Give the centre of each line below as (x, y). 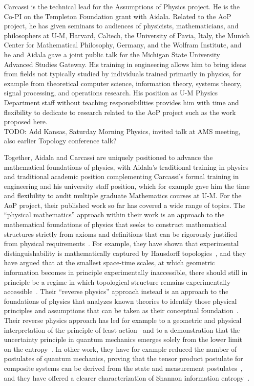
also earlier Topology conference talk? (60, 141)
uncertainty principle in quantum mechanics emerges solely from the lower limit (123, 339)
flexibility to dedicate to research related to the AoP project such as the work (120, 112)
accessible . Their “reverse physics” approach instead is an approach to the (116, 291)
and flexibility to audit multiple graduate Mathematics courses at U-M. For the (123, 195)
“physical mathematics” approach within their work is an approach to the (114, 215)
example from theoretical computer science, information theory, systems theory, (123, 83)
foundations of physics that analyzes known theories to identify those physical (120, 301)
